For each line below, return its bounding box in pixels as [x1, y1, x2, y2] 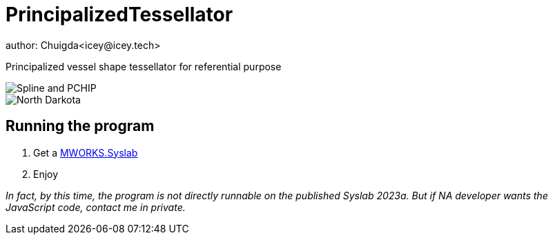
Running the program [6, 117, 155, 135]
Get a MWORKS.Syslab [33, 146, 138, 159]
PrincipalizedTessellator [6, 3, 233, 26]
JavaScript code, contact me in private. [6, 201, 186, 213]
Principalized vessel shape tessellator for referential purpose [6, 60, 282, 72]
